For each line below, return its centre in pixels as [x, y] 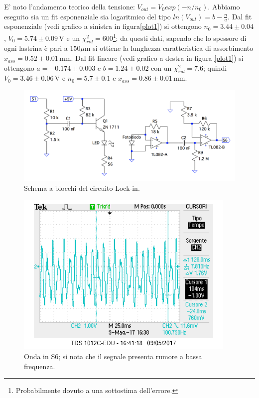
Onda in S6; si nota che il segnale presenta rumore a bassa [113, 356]
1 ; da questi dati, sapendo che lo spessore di [180, 37]
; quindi [215, 67]
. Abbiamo [224, 6]
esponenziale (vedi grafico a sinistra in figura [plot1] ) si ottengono [103, 26]
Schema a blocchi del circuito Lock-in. [82, 188]
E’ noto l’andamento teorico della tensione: [69, 6]
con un [161, 67]
